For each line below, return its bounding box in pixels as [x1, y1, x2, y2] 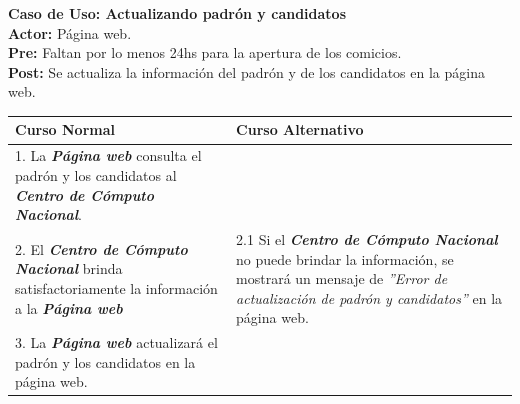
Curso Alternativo [236, 119, 364, 140]
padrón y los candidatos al [15, 164, 177, 185]
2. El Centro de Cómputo [15, 238, 188, 259]
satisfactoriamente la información [15, 277, 218, 298]
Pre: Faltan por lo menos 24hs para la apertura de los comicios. [8, 42, 402, 63]
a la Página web [15, 297, 123, 318]
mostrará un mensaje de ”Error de [236, 268, 448, 289]
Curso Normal [15, 119, 115, 140]
